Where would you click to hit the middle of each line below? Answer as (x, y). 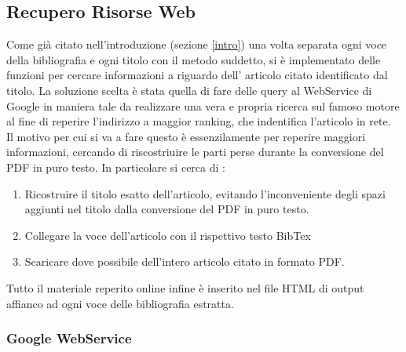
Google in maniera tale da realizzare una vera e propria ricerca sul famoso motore (203, 105)
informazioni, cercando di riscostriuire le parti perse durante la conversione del (195, 152)
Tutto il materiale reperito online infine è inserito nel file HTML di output (185, 287)
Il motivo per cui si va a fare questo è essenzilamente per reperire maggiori (186, 136)
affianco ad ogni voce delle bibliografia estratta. (120, 303)
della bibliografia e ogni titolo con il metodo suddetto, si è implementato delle (194, 59)
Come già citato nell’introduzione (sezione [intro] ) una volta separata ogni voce (197, 44)
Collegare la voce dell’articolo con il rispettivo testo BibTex (168, 235)
